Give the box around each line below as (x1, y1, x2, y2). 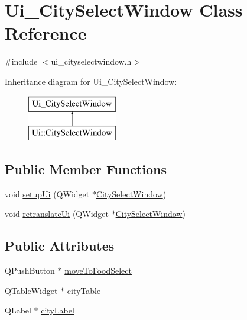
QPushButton (5, 264, 55, 277)
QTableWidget (5, 284, 58, 296)
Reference (5, 21, 87, 45)
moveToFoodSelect (64, 264, 132, 277)
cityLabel (41, 304, 74, 316)
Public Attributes (5, 236, 115, 255)
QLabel (5, 304, 31, 316)
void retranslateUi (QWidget (5, 207, 109, 220)
